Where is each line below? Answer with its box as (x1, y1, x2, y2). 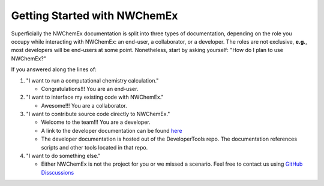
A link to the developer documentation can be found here (41, 127, 182, 134)
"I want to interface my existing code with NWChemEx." (26, 93, 164, 101)
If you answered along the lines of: (11, 66, 97, 73)
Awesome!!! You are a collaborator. (41, 102, 127, 109)
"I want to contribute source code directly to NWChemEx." (26, 111, 170, 118)
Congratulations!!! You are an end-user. (41, 85, 139, 92)
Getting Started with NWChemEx (11, 9, 178, 22)
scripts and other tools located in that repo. (41, 144, 148, 151)
